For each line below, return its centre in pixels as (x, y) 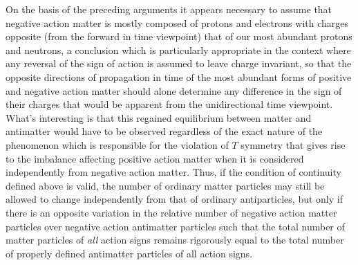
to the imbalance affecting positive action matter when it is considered (155, 158)
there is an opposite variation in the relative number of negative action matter (171, 212)
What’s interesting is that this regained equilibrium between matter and (159, 117)
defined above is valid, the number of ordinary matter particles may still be (165, 185)
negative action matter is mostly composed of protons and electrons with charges (177, 22)
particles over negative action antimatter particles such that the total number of (175, 226)
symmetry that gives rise (293, 144)
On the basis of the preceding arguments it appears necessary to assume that (169, 9)
